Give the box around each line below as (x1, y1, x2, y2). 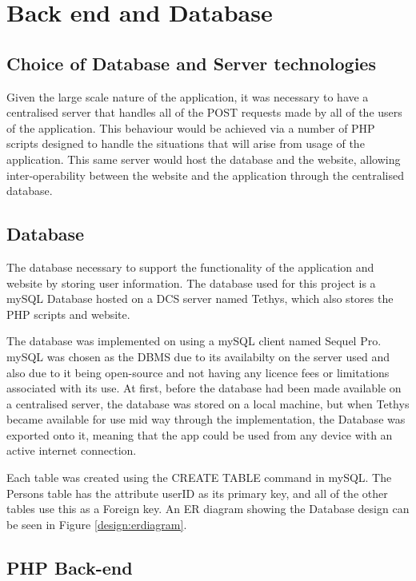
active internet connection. (6, 442, 137, 459)
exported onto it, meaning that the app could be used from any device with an (6, 426, 393, 443)
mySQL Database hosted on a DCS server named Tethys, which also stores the (6, 290, 394, 307)
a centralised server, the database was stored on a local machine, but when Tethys (6, 395, 410, 412)
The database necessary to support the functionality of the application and (6, 258, 374, 275)
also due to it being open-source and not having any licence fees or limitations (6, 364, 390, 380)
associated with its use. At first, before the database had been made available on (6, 380, 402, 396)
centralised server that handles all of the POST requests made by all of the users (6, 104, 402, 121)
